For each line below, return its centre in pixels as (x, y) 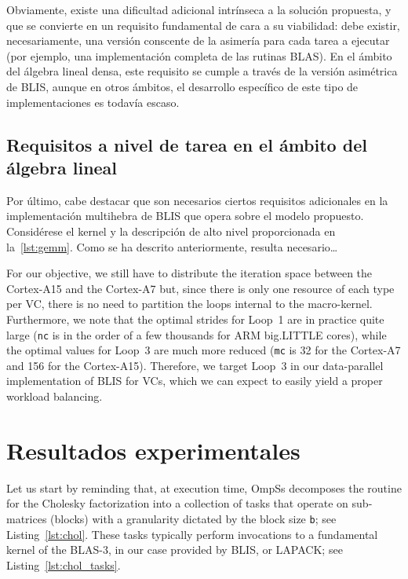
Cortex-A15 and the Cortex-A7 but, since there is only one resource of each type (200, 288)
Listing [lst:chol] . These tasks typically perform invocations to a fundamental (192, 534)
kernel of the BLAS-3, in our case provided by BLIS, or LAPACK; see (175, 550)
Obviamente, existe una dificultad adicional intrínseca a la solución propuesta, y (199, 9)
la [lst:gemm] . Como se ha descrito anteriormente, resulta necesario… (172, 246)
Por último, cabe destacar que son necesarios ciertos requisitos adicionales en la (197, 200)
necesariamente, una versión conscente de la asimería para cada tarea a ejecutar (198, 40)
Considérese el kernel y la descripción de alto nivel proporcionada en (171, 231)
